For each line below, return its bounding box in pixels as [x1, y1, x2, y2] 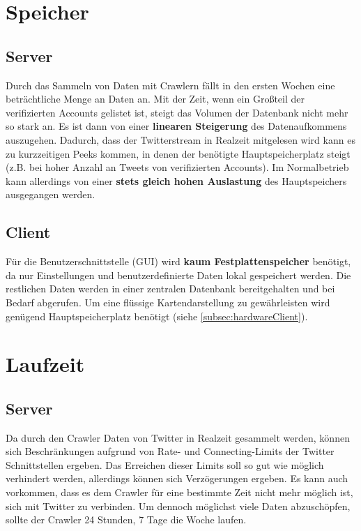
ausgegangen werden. [6, 187, 95, 202]
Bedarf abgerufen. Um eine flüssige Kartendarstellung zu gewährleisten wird [6, 294, 330, 309]
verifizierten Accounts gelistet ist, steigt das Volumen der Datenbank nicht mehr [6, 105, 348, 119]
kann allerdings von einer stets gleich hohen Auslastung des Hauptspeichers [6, 173, 347, 188]
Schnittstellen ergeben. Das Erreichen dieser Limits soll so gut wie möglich [6, 457, 324, 472]
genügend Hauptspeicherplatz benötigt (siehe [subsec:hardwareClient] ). [6, 308, 308, 323]
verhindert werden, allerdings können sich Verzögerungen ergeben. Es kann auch [6, 471, 348, 486]
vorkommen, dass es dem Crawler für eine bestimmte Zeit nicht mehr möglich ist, [6, 485, 353, 500]
